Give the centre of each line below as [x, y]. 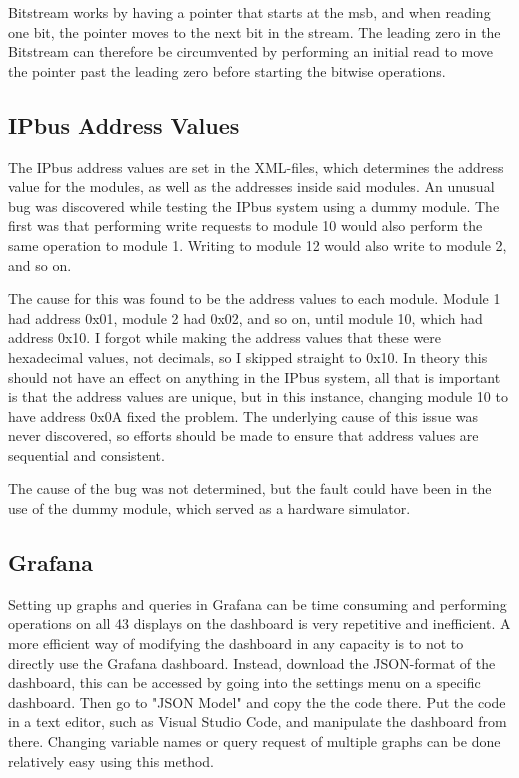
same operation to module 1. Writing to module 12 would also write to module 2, [257, 244]
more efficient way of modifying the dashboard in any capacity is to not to [236, 643]
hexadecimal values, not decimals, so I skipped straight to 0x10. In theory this [248, 356]
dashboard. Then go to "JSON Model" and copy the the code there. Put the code [257, 701]
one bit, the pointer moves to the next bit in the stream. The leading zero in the [254, 31]
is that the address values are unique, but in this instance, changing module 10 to [258, 396]
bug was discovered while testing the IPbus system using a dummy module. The [254, 205]
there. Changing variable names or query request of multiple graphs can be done [254, 741]
